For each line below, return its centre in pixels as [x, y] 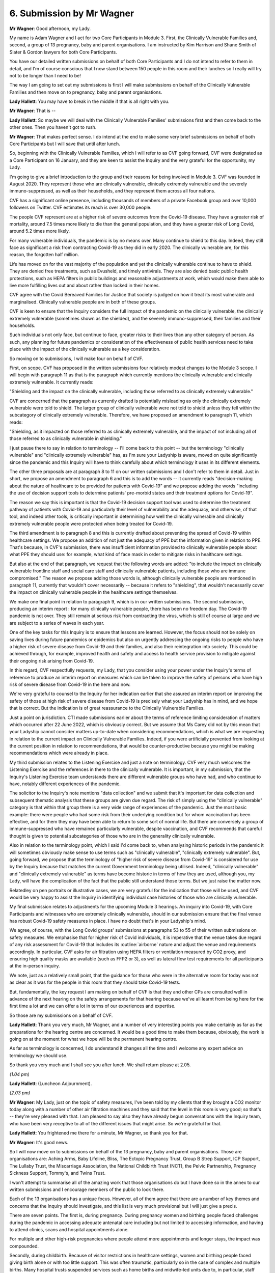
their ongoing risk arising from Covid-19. [52, 661]
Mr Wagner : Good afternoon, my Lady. [50, 29]
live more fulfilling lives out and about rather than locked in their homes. [85, 286]
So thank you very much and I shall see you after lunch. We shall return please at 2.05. [100, 1065]
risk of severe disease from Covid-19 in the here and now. [70, 684]
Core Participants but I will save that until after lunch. [65, 144]
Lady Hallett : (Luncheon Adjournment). [51, 1083]
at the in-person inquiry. [35, 966]
